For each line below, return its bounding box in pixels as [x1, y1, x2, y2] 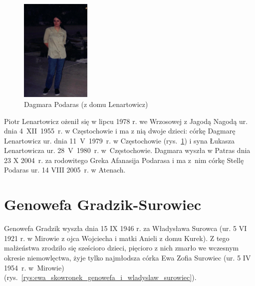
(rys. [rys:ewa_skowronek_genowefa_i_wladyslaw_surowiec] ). [4, 272, 197, 282]
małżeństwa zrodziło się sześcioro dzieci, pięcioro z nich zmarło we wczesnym [4, 242, 239, 253]
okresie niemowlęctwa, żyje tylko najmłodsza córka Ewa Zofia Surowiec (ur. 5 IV [4, 252, 251, 262]
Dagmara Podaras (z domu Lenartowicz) [24, 98, 148, 109]
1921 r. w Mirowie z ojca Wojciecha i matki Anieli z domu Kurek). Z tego [4, 232, 230, 243]
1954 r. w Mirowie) [4, 262, 64, 272]
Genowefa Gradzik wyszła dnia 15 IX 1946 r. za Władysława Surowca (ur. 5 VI [4, 223, 247, 233]
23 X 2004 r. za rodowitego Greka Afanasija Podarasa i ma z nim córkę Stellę [4, 154, 244, 165]
